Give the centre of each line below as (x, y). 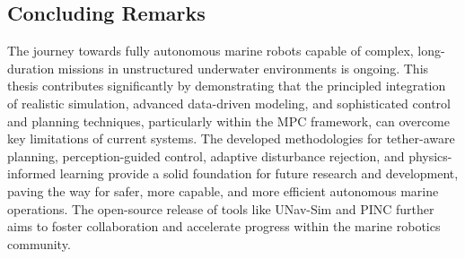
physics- (430, 155)
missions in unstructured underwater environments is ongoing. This (243, 68)
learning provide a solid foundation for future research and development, (259, 173)
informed (32, 173)
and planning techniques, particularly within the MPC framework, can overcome (228, 121)
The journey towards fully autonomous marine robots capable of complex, (211, 51)
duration (31, 68)
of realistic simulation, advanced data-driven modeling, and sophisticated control (229, 103)
